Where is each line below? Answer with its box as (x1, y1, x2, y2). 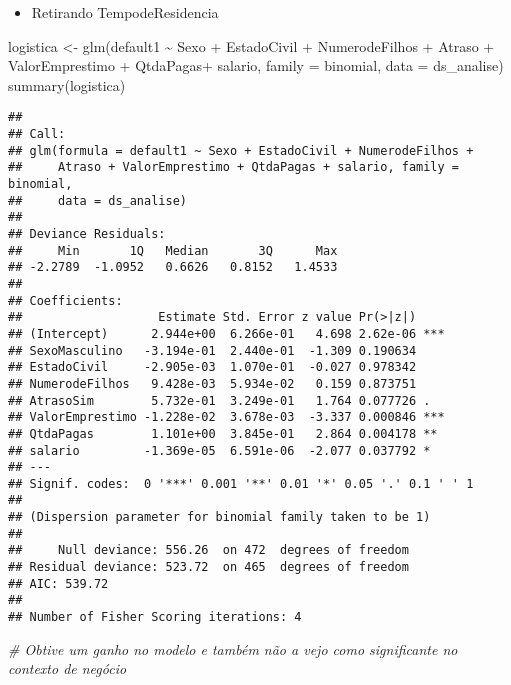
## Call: (8, 127, 66, 142)
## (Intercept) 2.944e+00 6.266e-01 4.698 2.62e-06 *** (8, 326, 445, 341)
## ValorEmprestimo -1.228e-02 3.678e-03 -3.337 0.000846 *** (8, 410, 445, 425)
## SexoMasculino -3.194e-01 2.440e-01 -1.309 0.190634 (8, 343, 417, 358)
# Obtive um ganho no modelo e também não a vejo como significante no (8, 638, 458, 659)
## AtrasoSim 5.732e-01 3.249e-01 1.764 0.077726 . (8, 393, 431, 408)
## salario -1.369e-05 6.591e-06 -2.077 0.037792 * (8, 443, 431, 458)
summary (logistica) (8, 74, 126, 95)
